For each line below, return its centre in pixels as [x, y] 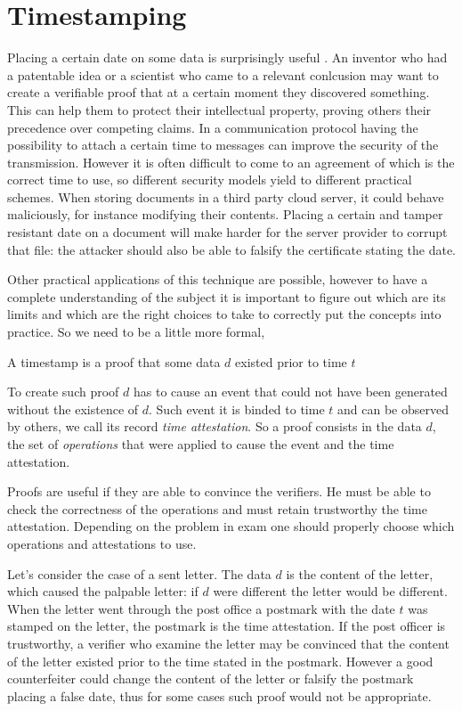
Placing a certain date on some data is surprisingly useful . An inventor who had [227, 57]
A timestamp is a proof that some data [114, 361]
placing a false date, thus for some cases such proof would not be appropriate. [219, 695]
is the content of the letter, [360, 573]
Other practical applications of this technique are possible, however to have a [218, 279]
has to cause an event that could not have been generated [290, 392]
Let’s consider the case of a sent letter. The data [139, 573]
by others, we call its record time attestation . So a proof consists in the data [215, 426]
